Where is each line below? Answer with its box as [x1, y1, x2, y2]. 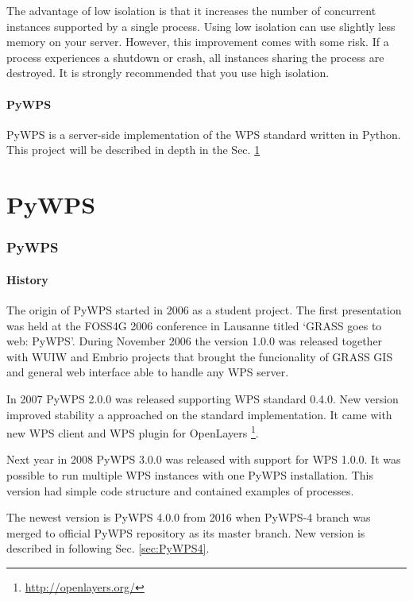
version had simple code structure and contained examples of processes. [6, 482, 354, 499]
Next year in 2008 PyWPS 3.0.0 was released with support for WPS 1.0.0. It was [6, 451, 401, 468]
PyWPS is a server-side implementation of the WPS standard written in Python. [6, 125, 401, 142]
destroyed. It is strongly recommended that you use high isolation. [6, 64, 330, 81]
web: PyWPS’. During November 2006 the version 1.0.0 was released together [6, 333, 383, 349]
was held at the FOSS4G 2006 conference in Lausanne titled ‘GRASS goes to [6, 317, 382, 333]
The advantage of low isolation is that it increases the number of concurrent [6, 2, 376, 18]
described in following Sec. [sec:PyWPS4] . [6, 540, 210, 557]
